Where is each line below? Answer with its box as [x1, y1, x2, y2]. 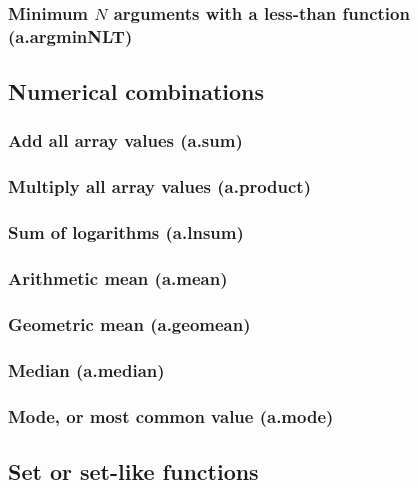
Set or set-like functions [8, 455, 259, 486]
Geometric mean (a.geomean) [8, 311, 251, 336]
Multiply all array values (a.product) [8, 174, 311, 199]
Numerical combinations [8, 76, 265, 107]
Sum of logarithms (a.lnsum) [8, 220, 244, 245]
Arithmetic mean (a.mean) [8, 266, 228, 290]
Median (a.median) [8, 357, 165, 382]
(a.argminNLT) [8, 23, 133, 48]
